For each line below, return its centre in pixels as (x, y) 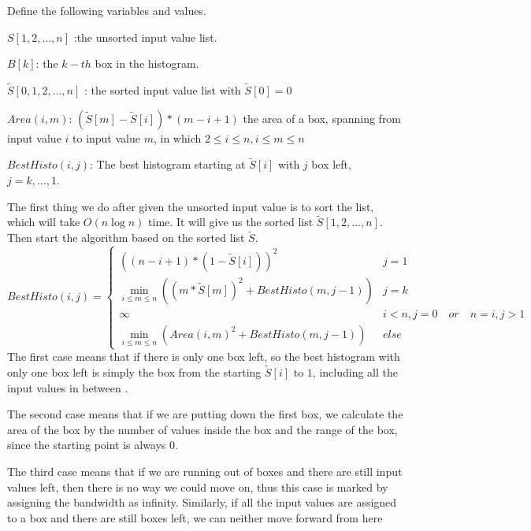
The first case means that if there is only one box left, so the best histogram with (204, 356)
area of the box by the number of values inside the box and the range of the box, (202, 429)
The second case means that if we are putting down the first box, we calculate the (205, 414)
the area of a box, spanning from (322, 118)
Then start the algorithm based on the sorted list (126, 238)
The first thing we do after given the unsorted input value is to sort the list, (191, 206)
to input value (106, 137)
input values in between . (68, 387)
